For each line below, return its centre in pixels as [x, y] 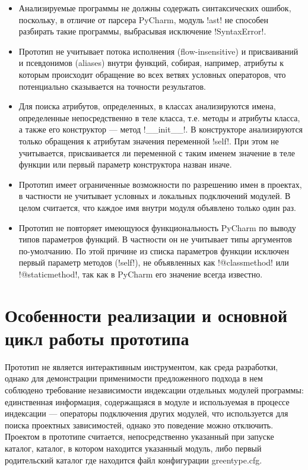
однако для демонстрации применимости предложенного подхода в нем [134, 378]
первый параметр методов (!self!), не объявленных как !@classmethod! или [154, 262]
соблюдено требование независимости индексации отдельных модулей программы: [154, 389]
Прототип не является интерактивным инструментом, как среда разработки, [142, 366]
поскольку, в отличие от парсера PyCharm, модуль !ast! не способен [144, 19]
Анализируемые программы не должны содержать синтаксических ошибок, [155, 8]
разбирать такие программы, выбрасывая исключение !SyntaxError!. [142, 31]
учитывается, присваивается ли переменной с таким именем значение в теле [157, 152]
